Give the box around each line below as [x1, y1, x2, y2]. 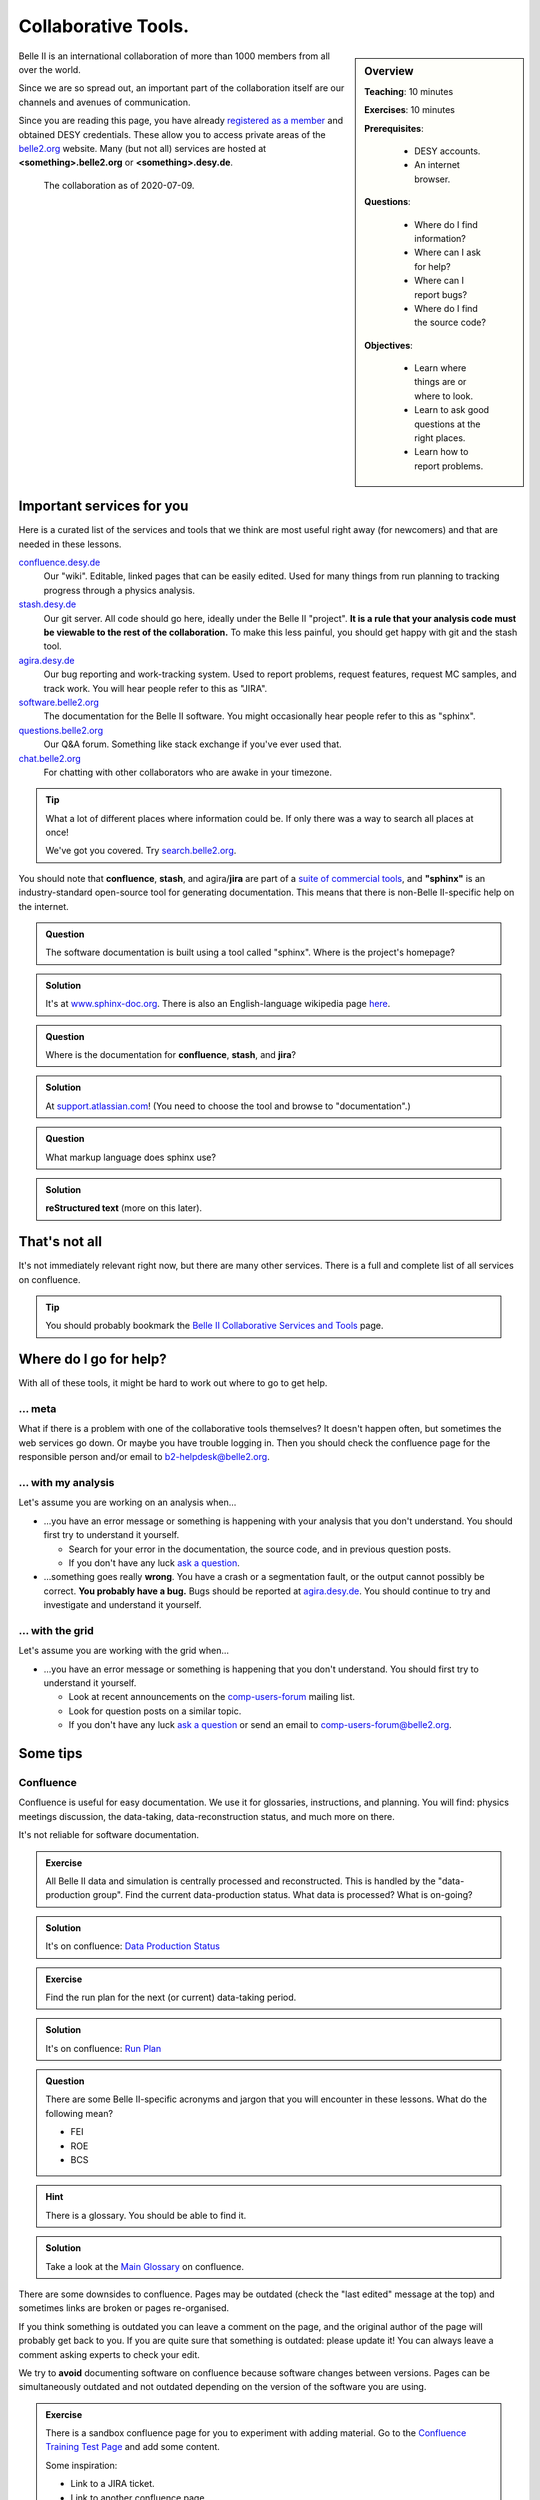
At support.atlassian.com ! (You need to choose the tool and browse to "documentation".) [45, 1100, 412, 1112]
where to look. [414, 390, 474, 402]
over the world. [18, 63, 82, 75]
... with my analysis [18, 1476, 115, 1490]
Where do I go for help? [18, 1351, 167, 1368]
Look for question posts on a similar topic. [68, 1705, 242, 1717]
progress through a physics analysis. [43, 584, 195, 596]
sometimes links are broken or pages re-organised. [18, 2302, 230, 2314]
